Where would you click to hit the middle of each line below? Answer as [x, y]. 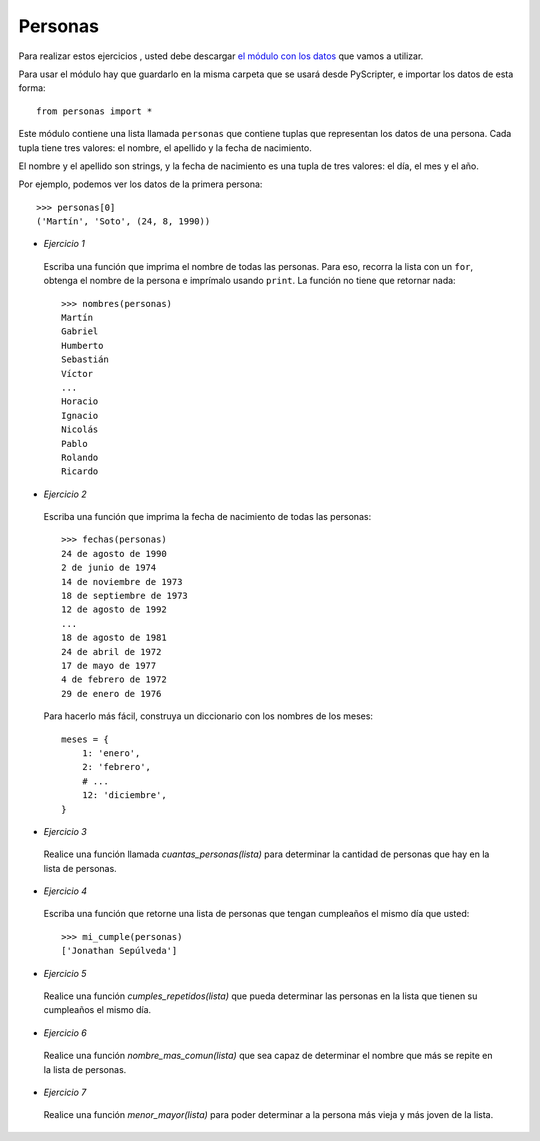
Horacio [80, 401]
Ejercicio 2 [65, 494]
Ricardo [80, 471]
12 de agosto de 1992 [114, 609]
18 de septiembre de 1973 [125, 596]
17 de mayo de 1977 [109, 665]
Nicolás [80, 429]
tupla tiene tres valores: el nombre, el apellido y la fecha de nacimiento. [165, 147]
